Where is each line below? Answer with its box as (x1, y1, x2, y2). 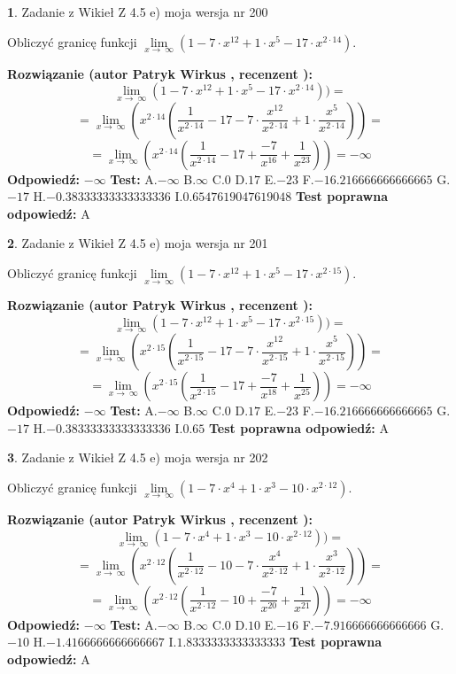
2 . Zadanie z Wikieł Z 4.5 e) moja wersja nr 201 (7, 234, 268, 252)
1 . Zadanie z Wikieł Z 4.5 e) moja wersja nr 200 (7, 3, 268, 20)
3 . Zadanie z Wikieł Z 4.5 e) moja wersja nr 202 (7, 448, 268, 467)
